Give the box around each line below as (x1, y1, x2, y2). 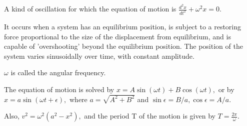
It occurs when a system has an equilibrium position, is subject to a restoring (4, 21, 241, 31)
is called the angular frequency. (10, 67, 106, 78)
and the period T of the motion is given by (84, 111, 215, 121)
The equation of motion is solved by (4, 84, 114, 94)
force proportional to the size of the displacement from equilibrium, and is (4, 31, 231, 41)
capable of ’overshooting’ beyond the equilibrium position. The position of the (4, 41, 243, 51)
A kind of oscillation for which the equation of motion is (4, 3, 176, 14)
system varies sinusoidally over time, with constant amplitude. (4, 50, 194, 61)
